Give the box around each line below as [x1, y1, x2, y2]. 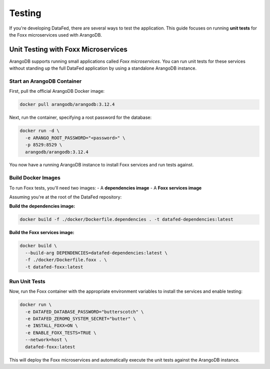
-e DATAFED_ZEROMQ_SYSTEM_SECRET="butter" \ [25, 316, 136, 322]
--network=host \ [25, 337, 67, 343]
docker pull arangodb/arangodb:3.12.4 [19, 102, 115, 107]
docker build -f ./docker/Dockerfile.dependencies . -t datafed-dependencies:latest [19, 217, 233, 223]
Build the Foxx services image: [9, 230, 74, 236]
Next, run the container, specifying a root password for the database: [9, 114, 152, 120]
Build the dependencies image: [9, 203, 75, 209]
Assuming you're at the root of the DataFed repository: [9, 194, 122, 200]
